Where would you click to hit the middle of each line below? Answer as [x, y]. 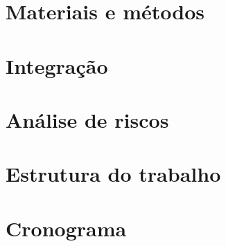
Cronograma [66, 228]
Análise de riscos [87, 119]
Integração [57, 65]
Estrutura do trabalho [113, 174]
